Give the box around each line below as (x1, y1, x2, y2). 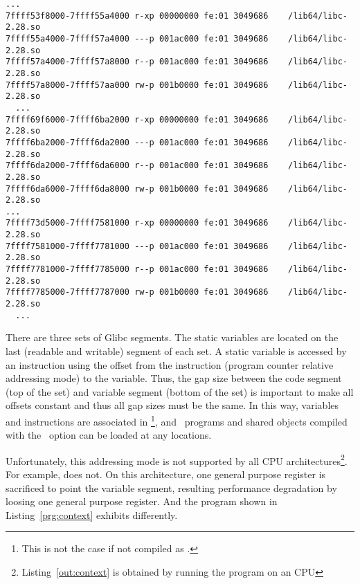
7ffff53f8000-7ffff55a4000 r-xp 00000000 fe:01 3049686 (6, 10, 269, 21)
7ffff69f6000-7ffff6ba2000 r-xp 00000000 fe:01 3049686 (6, 114, 269, 125)
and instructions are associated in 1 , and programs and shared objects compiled (6, 412, 348, 428)
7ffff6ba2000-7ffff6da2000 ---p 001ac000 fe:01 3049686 (6, 137, 269, 147)
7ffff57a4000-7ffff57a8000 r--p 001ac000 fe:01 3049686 (6, 57, 269, 67)
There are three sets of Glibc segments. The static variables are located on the (6, 330, 339, 345)
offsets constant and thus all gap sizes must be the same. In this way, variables (6, 398, 339, 412)
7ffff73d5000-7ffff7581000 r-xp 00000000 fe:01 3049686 (6, 218, 269, 228)
